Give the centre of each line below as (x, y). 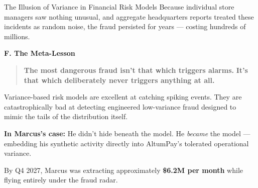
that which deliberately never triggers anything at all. (119, 80)
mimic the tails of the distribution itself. (66, 116)
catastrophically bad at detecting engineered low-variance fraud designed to (120, 106)
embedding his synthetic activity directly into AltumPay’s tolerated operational (126, 143)
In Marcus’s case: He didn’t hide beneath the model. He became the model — (127, 133)
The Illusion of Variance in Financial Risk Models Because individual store (119, 7)
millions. (17, 36)
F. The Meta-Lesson (40, 53)
